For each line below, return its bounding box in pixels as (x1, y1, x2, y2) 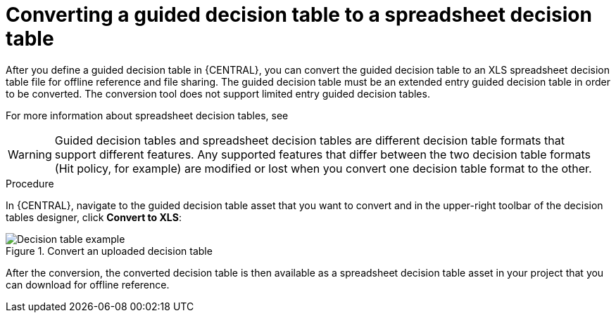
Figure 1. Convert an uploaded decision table (6, 244, 213, 257)
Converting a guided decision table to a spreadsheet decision (6, 3, 592, 27)
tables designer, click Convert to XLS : (6, 211, 182, 223)
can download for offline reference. (6, 278, 170, 291)
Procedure (6, 177, 54, 190)
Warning (8, 147, 52, 161)
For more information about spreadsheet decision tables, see (6, 109, 289, 121)
